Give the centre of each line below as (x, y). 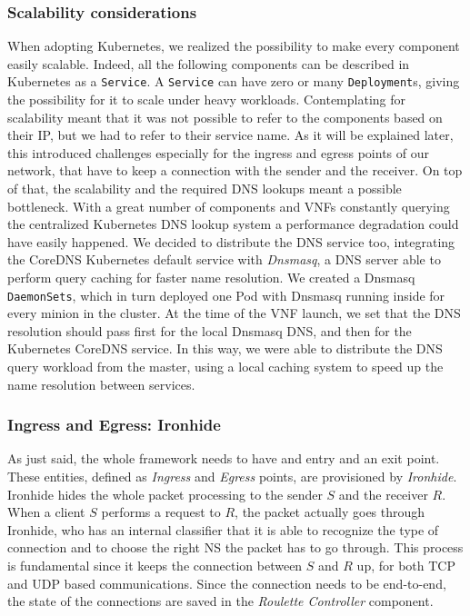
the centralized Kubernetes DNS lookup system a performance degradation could (233, 224)
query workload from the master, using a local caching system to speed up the (225, 367)
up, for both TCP (406, 565)
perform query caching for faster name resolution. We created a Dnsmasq (211, 277)
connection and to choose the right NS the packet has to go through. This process (235, 547)
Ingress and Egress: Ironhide (114, 425)
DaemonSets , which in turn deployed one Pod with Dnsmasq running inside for (226, 295)
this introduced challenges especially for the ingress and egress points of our (218, 152)
